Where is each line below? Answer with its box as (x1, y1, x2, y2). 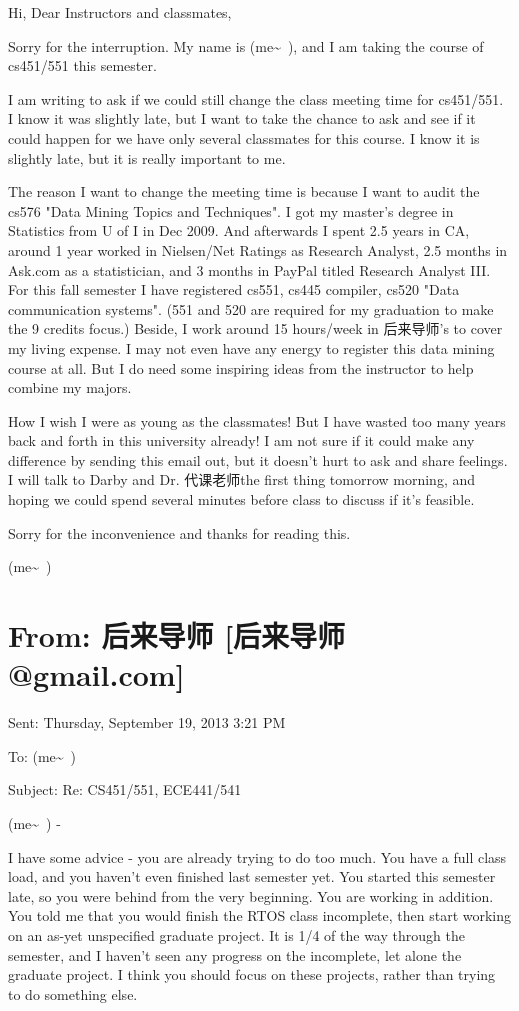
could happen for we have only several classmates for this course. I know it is (8, 127, 480, 148)
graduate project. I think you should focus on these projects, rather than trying (8, 964, 496, 985)
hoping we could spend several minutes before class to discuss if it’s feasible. (8, 489, 475, 510)
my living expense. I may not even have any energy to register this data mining (8, 337, 495, 358)
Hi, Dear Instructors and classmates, (8, 2, 232, 22)
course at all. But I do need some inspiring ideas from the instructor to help (8, 357, 474, 378)
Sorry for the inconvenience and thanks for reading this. (8, 522, 351, 543)
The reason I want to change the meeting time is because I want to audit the (8, 181, 480, 202)
